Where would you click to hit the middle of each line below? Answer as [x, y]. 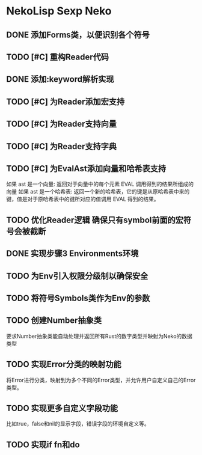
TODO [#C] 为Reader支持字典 [62, 146]
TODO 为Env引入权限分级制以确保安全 [77, 276]
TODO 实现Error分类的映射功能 [64, 365]
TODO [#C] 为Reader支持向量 [62, 124]
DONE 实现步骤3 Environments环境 [72, 254]
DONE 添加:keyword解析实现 [60, 79]
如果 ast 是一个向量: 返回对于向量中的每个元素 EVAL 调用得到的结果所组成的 [100, 184]
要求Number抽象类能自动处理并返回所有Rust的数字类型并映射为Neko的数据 [99, 336]
